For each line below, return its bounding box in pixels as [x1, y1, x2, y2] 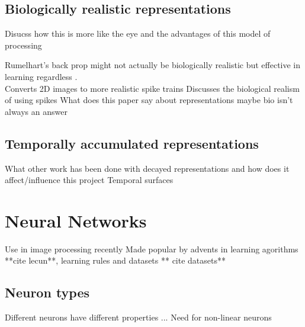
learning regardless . [5, 70, 78, 82]
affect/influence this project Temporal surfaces [5, 174, 174, 186]
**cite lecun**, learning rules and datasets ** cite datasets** [5, 254, 226, 267]
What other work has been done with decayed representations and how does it [5, 162, 290, 174]
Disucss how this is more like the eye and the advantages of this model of [5, 27, 271, 40]
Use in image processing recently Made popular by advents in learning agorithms [5, 242, 298, 255]
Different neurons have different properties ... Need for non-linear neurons [5, 311, 272, 323]
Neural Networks [5, 208, 147, 232]
